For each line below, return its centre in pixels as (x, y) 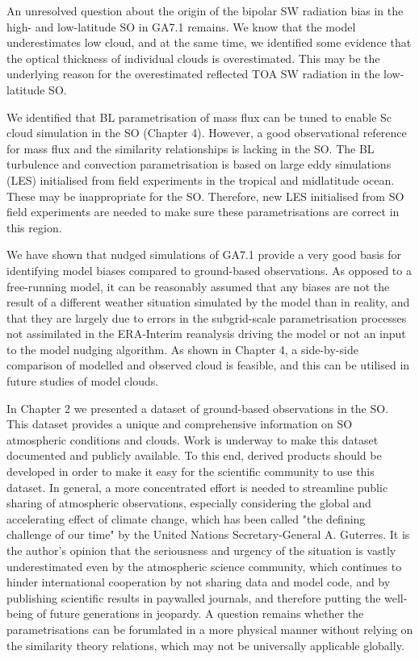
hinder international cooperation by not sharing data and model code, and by (199, 582)
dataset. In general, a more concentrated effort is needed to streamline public (197, 487)
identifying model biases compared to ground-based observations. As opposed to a (209, 270)
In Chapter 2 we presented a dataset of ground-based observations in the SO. (198, 408)
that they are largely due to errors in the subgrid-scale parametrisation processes (207, 317)
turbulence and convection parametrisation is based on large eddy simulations (199, 164)
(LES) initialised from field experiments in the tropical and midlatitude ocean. (201, 179)
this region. (34, 227)
